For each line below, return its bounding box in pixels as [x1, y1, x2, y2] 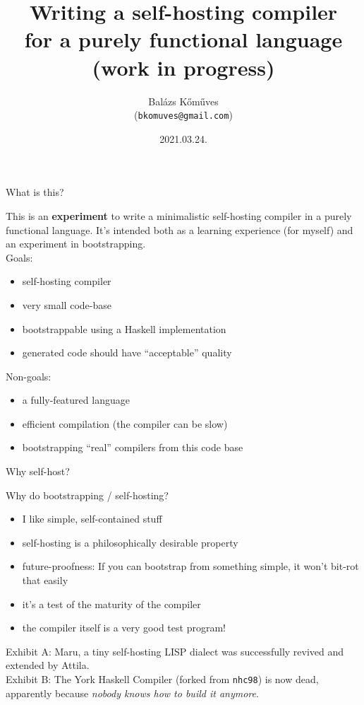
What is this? [6, 185, 64, 199]
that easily [22, 573, 68, 588]
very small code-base [22, 297, 111, 312]
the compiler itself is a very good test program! [22, 620, 226, 635]
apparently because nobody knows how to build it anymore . [6, 685, 259, 700]
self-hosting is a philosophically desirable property [22, 535, 238, 549]
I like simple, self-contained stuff [22, 511, 162, 526]
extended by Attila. [6, 658, 90, 672]
